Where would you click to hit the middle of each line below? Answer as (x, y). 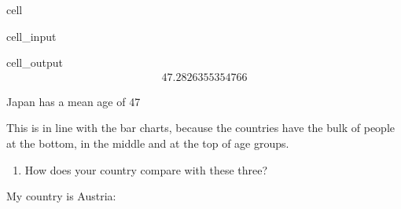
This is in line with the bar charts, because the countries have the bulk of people (200, 128)
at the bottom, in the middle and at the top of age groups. (148, 143)
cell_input (31, 36)
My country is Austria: (61, 196)
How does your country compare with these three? (146, 169)
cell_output (35, 62)
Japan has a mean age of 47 (74, 101)
